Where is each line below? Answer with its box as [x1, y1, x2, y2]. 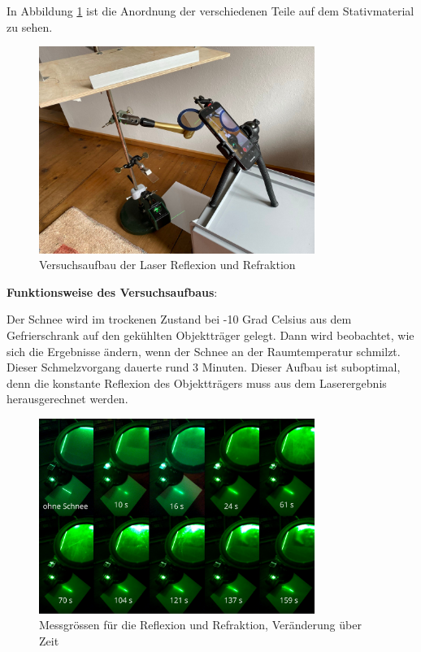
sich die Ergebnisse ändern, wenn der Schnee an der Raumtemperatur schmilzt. [7, 342, 401, 359]
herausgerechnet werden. [7, 390, 128, 407]
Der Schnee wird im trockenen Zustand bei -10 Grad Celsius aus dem [7, 311, 352, 328]
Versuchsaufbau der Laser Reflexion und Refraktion [39, 256, 296, 273]
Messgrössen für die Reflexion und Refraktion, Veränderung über [39, 616, 362, 633]
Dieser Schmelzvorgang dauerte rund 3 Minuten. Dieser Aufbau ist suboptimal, [7, 359, 401, 376]
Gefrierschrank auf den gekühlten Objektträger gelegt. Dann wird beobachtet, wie [7, 326, 414, 343]
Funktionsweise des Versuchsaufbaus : [7, 283, 218, 300]
